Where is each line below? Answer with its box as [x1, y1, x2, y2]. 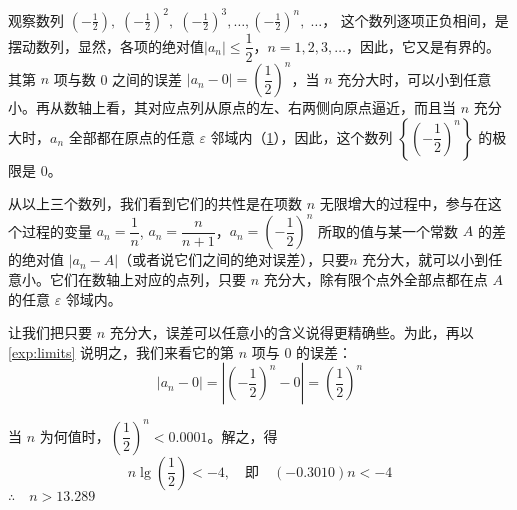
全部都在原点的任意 [68, 126, 195, 147]
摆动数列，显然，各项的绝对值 [8, 35, 204, 56]
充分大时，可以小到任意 [337, 68, 492, 89]
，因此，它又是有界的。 [346, 35, 500, 56]
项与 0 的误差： [251, 341, 353, 362]
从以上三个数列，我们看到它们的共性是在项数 [8, 193, 302, 214]
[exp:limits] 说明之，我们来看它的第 [8, 341, 235, 362]
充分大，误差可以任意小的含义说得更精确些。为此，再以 [109, 322, 474, 343]
